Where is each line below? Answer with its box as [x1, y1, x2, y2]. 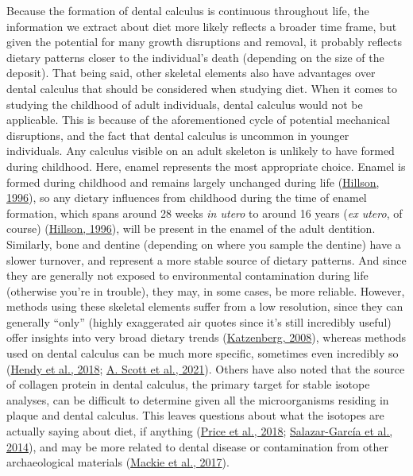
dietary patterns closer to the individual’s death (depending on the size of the [6, 48, 384, 65]
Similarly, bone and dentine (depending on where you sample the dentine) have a [6, 235, 401, 252]
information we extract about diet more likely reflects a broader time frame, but [6, 17, 397, 34]
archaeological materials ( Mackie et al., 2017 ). [6, 454, 230, 470]
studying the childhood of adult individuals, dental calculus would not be [6, 95, 363, 112]
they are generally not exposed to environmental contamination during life [6, 267, 369, 284]
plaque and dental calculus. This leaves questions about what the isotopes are [6, 407, 384, 424]
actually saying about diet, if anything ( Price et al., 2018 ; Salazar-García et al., [6, 423, 393, 439]
